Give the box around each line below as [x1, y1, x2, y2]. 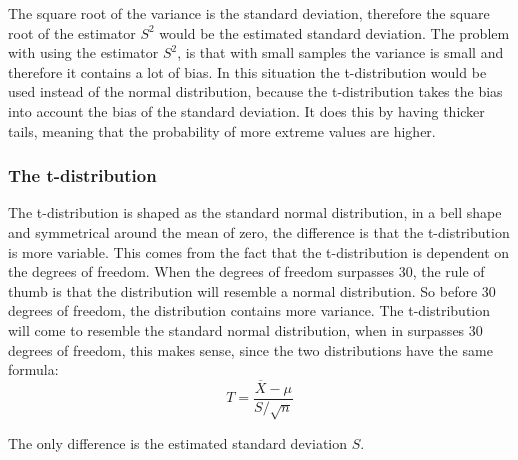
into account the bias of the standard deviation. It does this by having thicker [8, 100, 485, 121]
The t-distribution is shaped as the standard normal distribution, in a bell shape [8, 202, 502, 223]
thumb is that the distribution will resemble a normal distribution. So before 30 [8, 280, 496, 301]
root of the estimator [8, 22, 136, 43]
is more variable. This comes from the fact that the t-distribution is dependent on [8, 241, 510, 262]
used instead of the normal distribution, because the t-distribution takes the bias [8, 81, 503, 102]
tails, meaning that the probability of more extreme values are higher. [8, 120, 436, 141]
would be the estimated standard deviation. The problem [159, 22, 510, 43]
